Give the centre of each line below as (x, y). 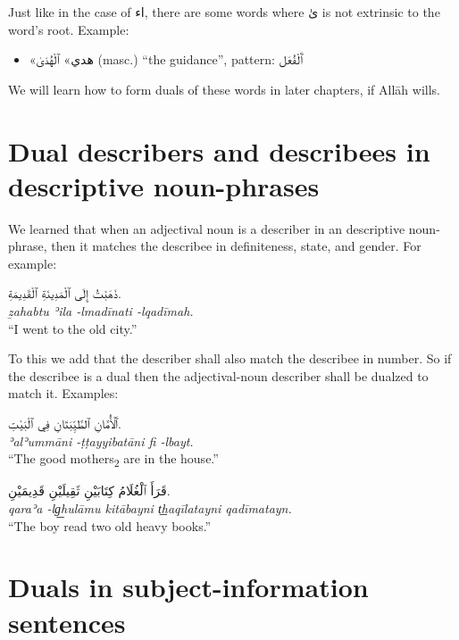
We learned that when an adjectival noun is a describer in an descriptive (207, 228)
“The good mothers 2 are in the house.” (113, 460)
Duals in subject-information (188, 587)
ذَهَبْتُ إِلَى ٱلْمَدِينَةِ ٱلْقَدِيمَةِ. (65, 293)
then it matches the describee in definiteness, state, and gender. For (236, 246)
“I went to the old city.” (73, 328)
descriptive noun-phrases (164, 185)
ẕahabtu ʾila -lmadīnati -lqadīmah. (101, 311)
